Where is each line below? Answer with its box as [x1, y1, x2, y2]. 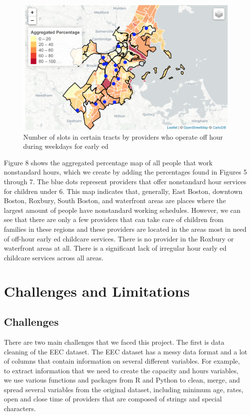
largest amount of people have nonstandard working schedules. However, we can [4, 205, 241, 215]
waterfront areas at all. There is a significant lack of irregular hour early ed [4, 243, 227, 253]
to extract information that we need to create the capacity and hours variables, [4, 365, 238, 375]
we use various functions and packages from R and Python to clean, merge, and [4, 375, 240, 385]
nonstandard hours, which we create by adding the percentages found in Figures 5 [4, 167, 247, 177]
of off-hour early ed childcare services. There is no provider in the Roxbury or [4, 233, 234, 243]
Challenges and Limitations [4, 281, 190, 301]
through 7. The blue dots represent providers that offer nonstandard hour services [4, 176, 247, 186]
